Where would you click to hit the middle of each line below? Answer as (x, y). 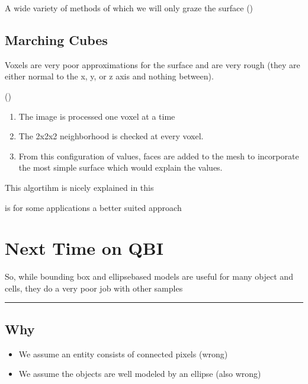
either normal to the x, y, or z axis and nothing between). (109, 76)
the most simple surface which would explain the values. (121, 167)
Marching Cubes (56, 39)
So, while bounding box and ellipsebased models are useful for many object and (149, 276)
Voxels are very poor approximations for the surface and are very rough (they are (153, 64)
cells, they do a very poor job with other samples (94, 288)
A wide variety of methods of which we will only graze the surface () (129, 8)
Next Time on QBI (84, 248)
